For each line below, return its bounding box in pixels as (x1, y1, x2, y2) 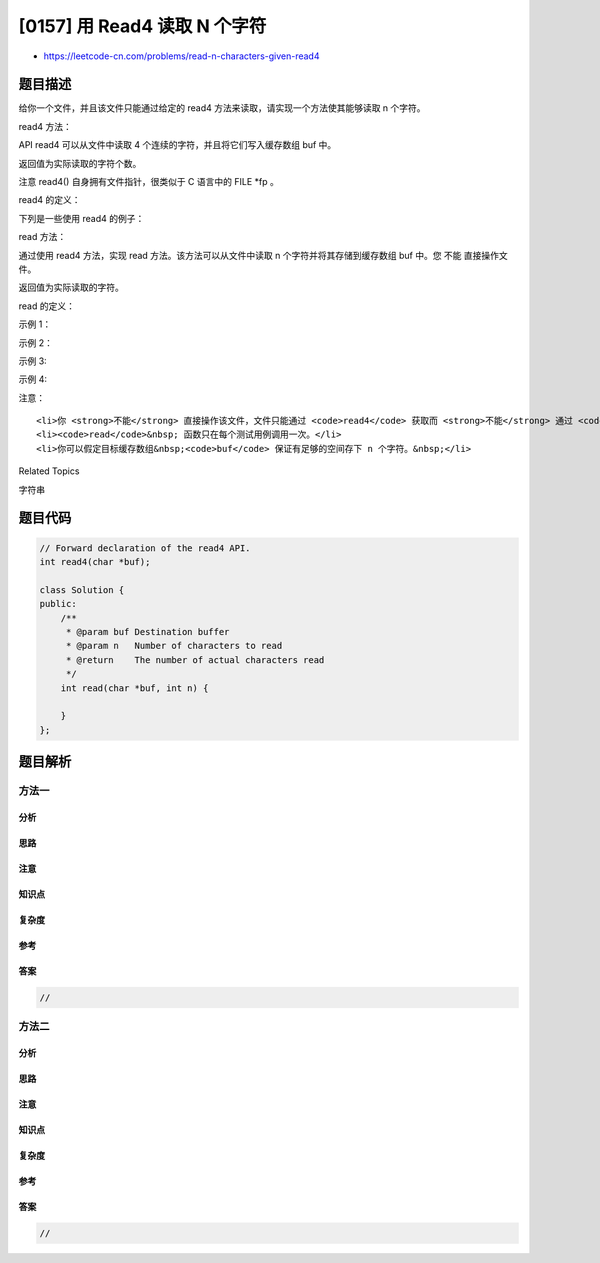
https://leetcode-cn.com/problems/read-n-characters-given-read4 (43, 50, 320, 62)
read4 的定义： (18, 194, 81, 206)
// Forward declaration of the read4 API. (39, 542, 251, 554)
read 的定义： (18, 300, 75, 312)
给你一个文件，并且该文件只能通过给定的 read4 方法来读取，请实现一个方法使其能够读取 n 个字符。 (18, 102, 426, 114)
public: (39, 598, 77, 610)
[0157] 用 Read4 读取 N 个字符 (18, 15, 267, 37)
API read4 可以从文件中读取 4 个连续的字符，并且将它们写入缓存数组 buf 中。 (18, 139, 337, 151)
